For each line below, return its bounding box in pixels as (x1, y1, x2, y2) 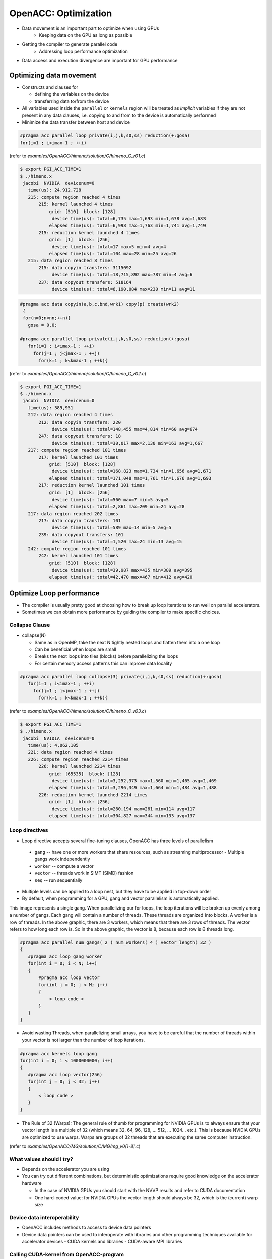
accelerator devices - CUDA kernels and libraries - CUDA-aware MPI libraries (22, 1238, 182, 1244)
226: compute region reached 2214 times (28, 756, 129, 762)
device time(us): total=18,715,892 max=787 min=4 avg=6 (51, 272, 193, 278)
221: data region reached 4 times (28, 749, 113, 755)
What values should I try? (9, 1156, 73, 1163)
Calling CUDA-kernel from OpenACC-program (9, 1251, 124, 1258)
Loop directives (9, 827, 48, 834)
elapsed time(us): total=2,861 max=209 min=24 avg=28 (49, 504, 185, 510)
